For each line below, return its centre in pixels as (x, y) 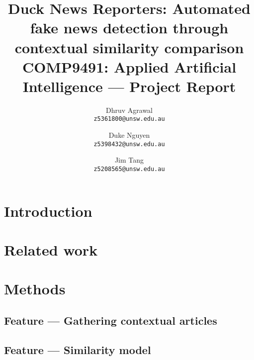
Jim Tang (129, 160)
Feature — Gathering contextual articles (111, 320)
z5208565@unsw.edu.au (129, 169)
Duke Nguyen (129, 135)
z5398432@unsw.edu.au (129, 144)
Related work (51, 250)
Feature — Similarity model (78, 349)
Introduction (48, 211)
